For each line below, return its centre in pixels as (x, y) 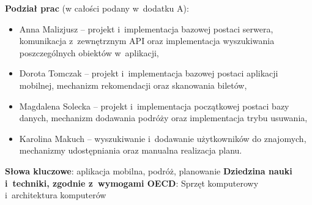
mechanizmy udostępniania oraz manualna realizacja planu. (131, 150)
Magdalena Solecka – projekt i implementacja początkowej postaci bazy (154, 106)
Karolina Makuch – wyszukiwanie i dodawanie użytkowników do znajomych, (163, 138)
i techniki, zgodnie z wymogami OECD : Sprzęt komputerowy (132, 183)
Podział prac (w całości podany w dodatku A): (97, 8)
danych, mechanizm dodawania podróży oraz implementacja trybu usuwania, (163, 118)
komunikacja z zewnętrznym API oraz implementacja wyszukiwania (147, 41)
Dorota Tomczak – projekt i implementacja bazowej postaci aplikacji (149, 73)
